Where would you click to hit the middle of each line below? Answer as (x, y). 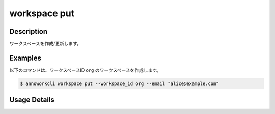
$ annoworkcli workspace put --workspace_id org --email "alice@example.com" (119, 83)
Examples (25, 58)
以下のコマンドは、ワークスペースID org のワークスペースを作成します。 (85, 70)
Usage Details (32, 100)
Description (29, 31)
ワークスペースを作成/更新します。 (45, 44)
